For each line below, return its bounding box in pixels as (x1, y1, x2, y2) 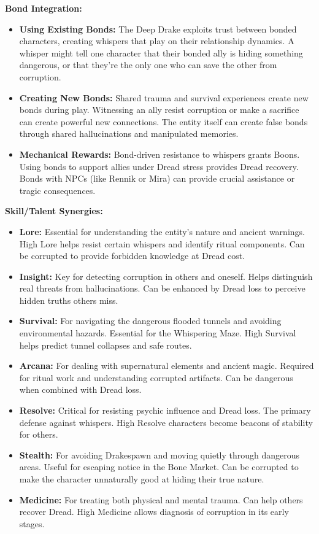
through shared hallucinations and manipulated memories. (19, 127, 239, 140)
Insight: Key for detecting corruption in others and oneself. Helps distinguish (19, 269, 313, 282)
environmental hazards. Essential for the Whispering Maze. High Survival (19, 327, 296, 339)
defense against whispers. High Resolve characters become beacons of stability (19, 416, 313, 428)
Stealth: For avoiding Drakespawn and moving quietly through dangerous (19, 448, 300, 461)
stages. (19, 517, 45, 530)
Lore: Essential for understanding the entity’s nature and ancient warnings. (19, 225, 305, 238)
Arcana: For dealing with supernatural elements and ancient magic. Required (19, 359, 314, 372)
